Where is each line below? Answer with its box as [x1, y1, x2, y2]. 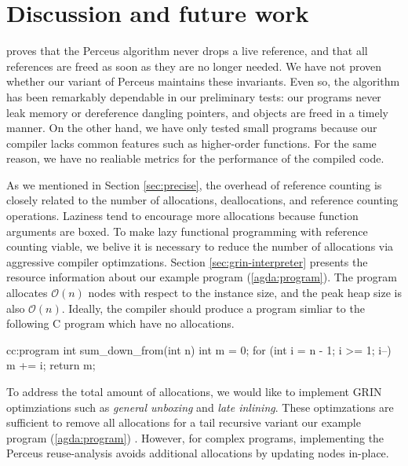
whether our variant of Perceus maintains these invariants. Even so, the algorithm [6, 73, 400, 90]
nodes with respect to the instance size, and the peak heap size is [88, 284, 403, 301]
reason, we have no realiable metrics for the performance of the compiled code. [6, 150, 384, 167]
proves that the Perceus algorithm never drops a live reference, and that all [6, 42, 368, 59]
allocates [6, 284, 48, 301]
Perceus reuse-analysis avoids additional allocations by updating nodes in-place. [6, 445, 389, 461]
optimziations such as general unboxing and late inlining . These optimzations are [6, 398, 394, 415]
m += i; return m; [6, 357, 96, 373]
